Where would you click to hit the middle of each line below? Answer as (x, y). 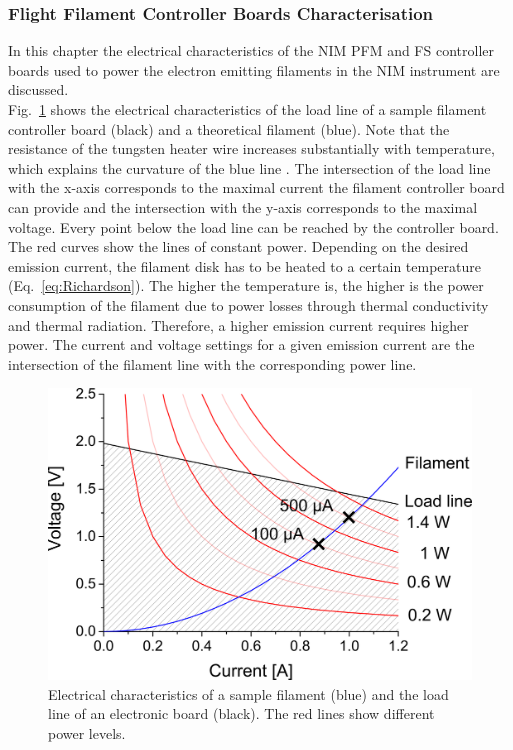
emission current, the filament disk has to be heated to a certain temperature (244, 265)
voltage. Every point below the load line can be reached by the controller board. (253, 226)
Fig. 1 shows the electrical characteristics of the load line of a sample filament (247, 109)
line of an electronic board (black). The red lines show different (241, 713)
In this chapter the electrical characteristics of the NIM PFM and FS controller (251, 50)
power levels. (87, 733)
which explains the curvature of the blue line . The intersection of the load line (249, 167)
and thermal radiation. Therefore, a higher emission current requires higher (238, 324)
